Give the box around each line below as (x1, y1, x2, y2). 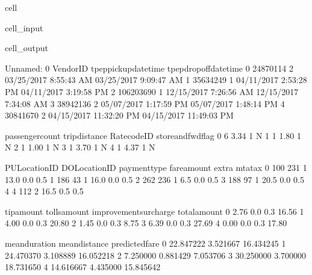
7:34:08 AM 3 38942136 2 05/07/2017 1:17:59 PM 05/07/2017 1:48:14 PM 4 (5, 97, 285, 110)
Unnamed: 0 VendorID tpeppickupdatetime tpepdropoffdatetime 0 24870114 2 (5, 61, 294, 74)
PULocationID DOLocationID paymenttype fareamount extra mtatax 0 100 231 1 (5, 161, 307, 173)
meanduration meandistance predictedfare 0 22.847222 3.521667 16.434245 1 (5, 236, 286, 249)
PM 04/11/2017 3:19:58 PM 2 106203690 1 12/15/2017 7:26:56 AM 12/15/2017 (5, 85, 299, 97)
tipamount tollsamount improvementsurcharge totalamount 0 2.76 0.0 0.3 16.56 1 (5, 205, 304, 217)
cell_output (5, 42, 48, 54)
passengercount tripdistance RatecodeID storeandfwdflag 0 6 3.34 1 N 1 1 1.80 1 (5, 129, 301, 141)
